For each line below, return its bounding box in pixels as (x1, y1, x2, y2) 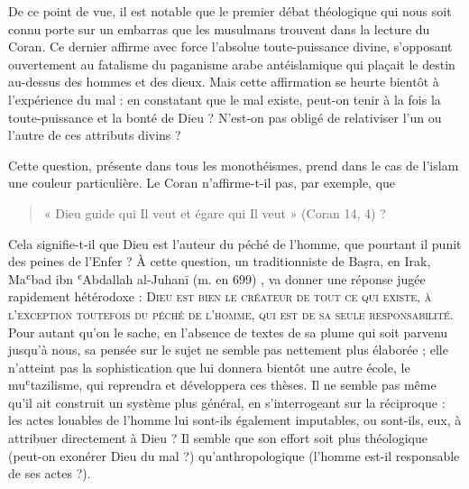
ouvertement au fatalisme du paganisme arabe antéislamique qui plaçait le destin (8, 54, 455, 73)
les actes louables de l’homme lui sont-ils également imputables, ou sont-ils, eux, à (8, 411, 462, 429)
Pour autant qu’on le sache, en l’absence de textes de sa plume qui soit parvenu (8, 322, 448, 341)
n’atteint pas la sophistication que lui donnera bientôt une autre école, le (8, 357, 410, 376)
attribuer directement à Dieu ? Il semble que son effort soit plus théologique (8, 429, 428, 447)
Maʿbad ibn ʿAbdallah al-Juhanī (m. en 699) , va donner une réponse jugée (8, 269, 426, 288)
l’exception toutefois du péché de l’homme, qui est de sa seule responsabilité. (8, 304, 454, 323)
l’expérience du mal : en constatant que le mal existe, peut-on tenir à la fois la (8, 89, 441, 108)
